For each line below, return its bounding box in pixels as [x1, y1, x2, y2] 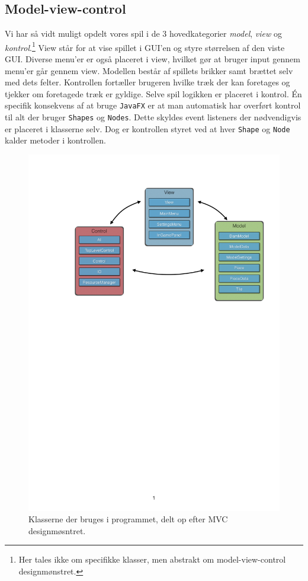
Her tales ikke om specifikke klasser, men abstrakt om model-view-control [18, 553, 286, 566]
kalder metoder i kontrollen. [5, 134, 106, 146]
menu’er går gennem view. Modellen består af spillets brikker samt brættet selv [5, 64, 293, 76]
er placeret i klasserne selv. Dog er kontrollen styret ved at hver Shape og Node [5, 122, 290, 135]
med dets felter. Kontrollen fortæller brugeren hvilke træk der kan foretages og [5, 76, 290, 88]
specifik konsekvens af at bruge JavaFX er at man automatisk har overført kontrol [5, 99, 301, 111]
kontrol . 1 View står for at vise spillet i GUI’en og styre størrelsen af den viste [5, 39, 285, 53]
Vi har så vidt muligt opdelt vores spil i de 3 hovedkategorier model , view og [5, 27, 282, 40]
